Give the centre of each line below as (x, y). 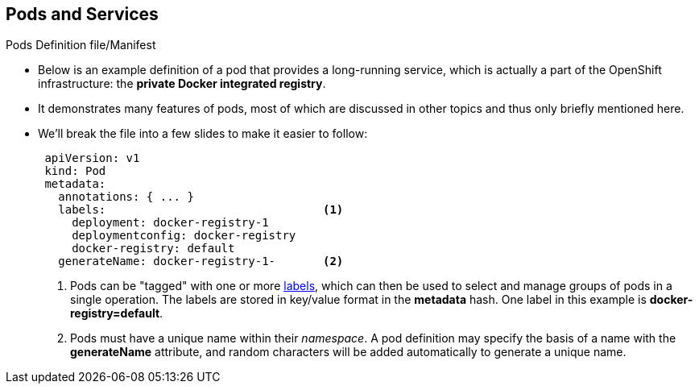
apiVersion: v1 (92, 158)
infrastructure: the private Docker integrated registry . (182, 84)
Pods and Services (82, 14)
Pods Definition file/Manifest (81, 45)
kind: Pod (75, 171)
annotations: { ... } (126, 197)
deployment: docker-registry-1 (170, 223)
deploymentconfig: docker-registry (184, 236)
